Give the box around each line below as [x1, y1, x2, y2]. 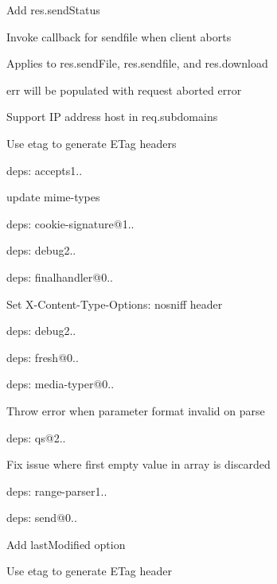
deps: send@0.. [6, 509, 77, 526]
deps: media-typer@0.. [6, 376, 115, 392]
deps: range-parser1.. [6, 482, 107, 499]
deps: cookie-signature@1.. [6, 215, 135, 232]
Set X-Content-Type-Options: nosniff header [6, 295, 223, 312]
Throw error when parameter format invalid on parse [6, 402, 265, 419]
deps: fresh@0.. [6, 348, 79, 365]
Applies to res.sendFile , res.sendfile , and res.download [6, 55, 268, 72]
